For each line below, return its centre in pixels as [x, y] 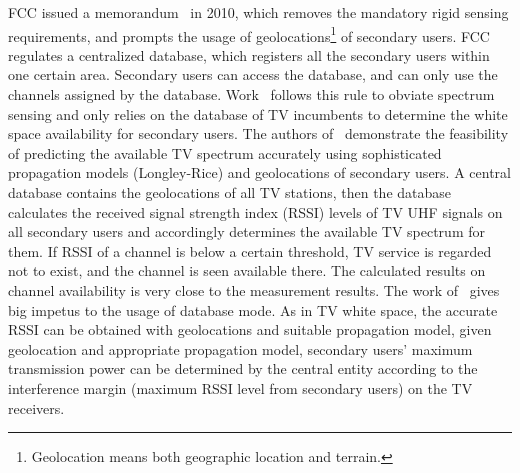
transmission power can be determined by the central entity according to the [243, 368]
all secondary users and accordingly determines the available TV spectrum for [246, 231]
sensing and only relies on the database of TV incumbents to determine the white [258, 113]
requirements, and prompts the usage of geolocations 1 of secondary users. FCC [249, 34]
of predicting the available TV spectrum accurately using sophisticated [225, 152]
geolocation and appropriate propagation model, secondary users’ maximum [240, 348]
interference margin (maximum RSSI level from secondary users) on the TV [240, 387]
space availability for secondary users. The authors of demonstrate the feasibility [258, 133]
